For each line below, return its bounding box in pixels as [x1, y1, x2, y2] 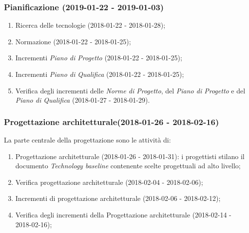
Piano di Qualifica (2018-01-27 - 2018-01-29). [15, 95, 150, 105]
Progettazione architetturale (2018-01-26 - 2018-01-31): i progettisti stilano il [15, 151, 245, 161]
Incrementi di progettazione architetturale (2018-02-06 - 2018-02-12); [15, 193, 221, 203]
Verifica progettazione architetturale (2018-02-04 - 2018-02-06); [15, 177, 203, 187]
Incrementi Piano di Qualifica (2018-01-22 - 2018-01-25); [15, 69, 184, 79]
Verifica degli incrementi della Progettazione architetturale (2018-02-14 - [15, 209, 231, 219]
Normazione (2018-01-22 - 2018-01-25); [15, 36, 131, 46]
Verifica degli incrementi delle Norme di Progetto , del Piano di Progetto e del [15, 85, 246, 95]
